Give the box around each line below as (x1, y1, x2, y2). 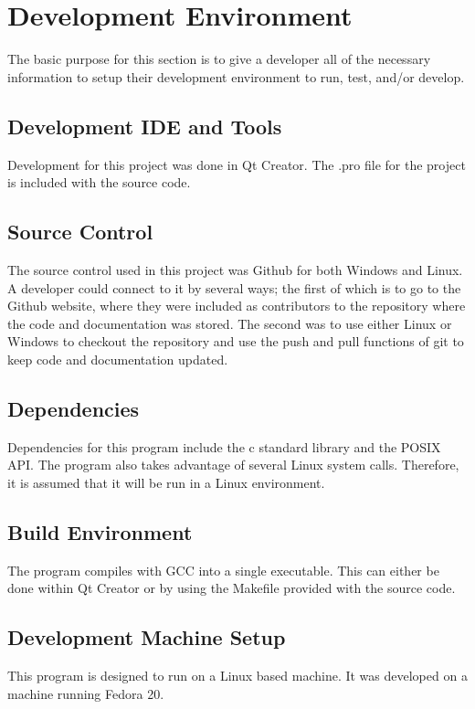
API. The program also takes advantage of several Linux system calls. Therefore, (7, 455, 459, 474)
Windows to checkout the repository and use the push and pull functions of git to (7, 332, 464, 351)
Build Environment (7, 517, 193, 545)
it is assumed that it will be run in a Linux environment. (7, 472, 325, 492)
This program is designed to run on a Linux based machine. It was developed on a (7, 666, 468, 685)
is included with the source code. (7, 173, 191, 192)
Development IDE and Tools (7, 111, 282, 140)
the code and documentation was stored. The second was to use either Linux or (7, 313, 452, 333)
